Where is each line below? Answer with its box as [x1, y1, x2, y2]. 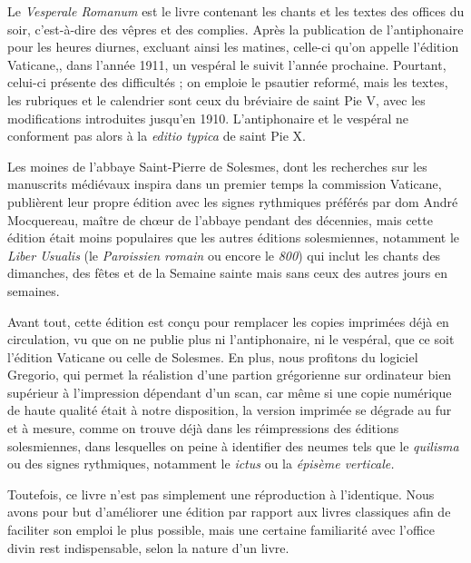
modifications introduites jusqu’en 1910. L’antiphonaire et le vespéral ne [7, 108, 409, 127]
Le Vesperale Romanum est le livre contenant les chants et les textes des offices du [7, 2, 465, 20]
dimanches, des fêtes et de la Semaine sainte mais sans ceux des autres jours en [7, 263, 447, 282]
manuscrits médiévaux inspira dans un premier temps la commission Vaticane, [7, 174, 442, 193]
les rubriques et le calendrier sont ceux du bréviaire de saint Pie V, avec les [7, 90, 426, 109]
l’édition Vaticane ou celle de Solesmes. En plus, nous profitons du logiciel [7, 347, 418, 366]
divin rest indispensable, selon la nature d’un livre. [7, 538, 289, 557]
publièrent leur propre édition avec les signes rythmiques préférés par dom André [7, 192, 458, 211]
